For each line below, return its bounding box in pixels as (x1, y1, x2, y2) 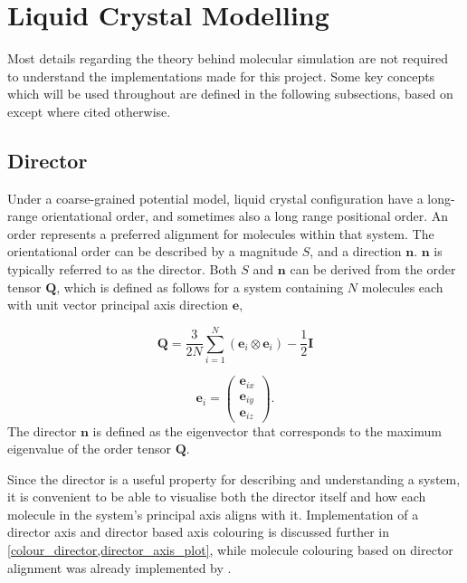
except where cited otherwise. (7, 101, 171, 120)
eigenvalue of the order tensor (7, 439, 172, 458)
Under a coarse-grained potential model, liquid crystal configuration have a (7, 188, 424, 207)
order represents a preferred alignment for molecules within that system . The (7, 224, 434, 243)
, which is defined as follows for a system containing (56, 277, 344, 296)
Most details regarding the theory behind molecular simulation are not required (7, 49, 449, 68)
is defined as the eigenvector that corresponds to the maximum (92, 421, 442, 440)
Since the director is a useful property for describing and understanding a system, (7, 469, 461, 488)
